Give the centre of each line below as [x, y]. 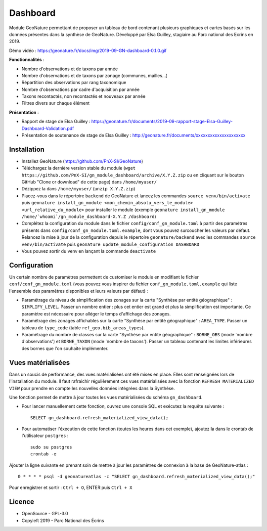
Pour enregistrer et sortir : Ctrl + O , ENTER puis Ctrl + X [71, 487]
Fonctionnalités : [27, 60]
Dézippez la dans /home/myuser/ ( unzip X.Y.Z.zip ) [78, 189]
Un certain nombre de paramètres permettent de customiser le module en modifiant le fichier [104, 277]
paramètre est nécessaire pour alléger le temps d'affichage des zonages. [96, 313]
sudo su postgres [51, 447]
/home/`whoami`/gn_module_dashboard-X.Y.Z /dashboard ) [89, 217]
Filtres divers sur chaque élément [56, 103]
